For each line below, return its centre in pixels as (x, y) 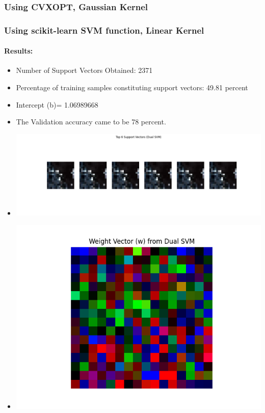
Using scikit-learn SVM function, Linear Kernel (104, 30)
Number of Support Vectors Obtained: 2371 (84, 70)
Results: (19, 51)
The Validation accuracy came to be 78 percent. (91, 122)
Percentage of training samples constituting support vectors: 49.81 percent (132, 87)
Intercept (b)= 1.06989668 (57, 104)
